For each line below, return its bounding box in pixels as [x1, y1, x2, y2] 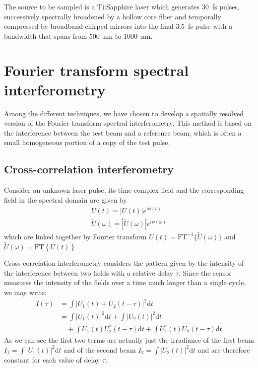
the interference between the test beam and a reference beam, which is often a [4, 127, 242, 138]
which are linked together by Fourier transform [4, 231, 147, 241]
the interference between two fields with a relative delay [4, 267, 174, 278]
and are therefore [197, 344, 250, 355]
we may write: [4, 287, 47, 297]
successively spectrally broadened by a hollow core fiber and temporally [4, 11, 222, 21]
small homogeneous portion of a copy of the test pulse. [4, 137, 170, 147]
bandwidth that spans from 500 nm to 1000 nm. [4, 30, 153, 41]
